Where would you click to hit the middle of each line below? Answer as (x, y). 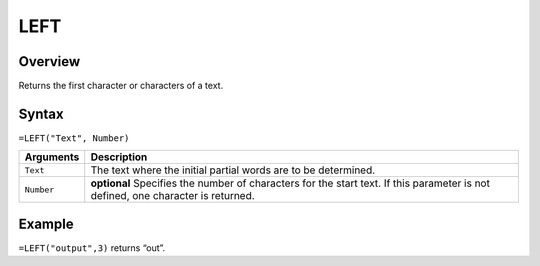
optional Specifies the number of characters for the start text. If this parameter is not (290, 183)
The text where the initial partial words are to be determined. (233, 170)
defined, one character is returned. (172, 196)
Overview (49, 61)
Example (46, 223)
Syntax (41, 113)
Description (119, 157)
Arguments (52, 157)
